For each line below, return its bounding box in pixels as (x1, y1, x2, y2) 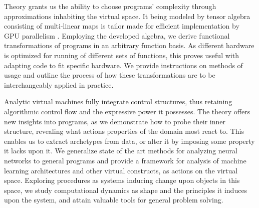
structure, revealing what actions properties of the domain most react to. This (4, 126, 244, 136)
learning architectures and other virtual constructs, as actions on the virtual (4, 165, 238, 175)
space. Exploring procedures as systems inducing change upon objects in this (4, 175, 240, 185)
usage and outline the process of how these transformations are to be (4, 70, 215, 80)
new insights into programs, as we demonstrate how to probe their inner (4, 116, 225, 126)
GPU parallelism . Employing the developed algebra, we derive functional (4, 30, 230, 41)
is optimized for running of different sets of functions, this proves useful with (4, 50, 239, 60)
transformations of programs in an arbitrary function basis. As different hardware (4, 40, 254, 51)
